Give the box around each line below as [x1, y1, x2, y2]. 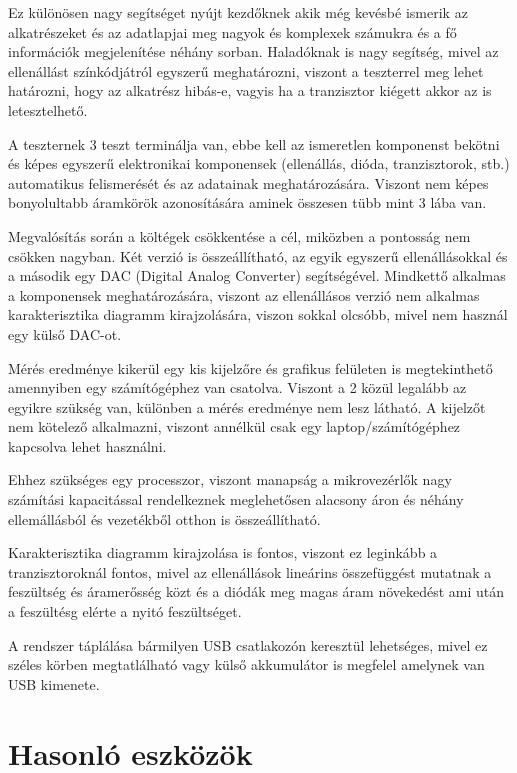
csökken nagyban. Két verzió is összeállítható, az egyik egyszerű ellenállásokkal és [8, 245, 508, 266]
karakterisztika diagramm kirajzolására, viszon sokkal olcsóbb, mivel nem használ [8, 304, 508, 325]
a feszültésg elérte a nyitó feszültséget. [8, 601, 242, 622]
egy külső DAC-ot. [8, 323, 122, 344]
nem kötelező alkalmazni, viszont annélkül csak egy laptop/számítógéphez [8, 416, 461, 437]
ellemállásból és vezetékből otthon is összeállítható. [8, 508, 321, 529]
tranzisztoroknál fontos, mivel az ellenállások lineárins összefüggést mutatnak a [8, 561, 492, 582]
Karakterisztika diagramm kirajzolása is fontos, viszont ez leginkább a [8, 542, 438, 563]
